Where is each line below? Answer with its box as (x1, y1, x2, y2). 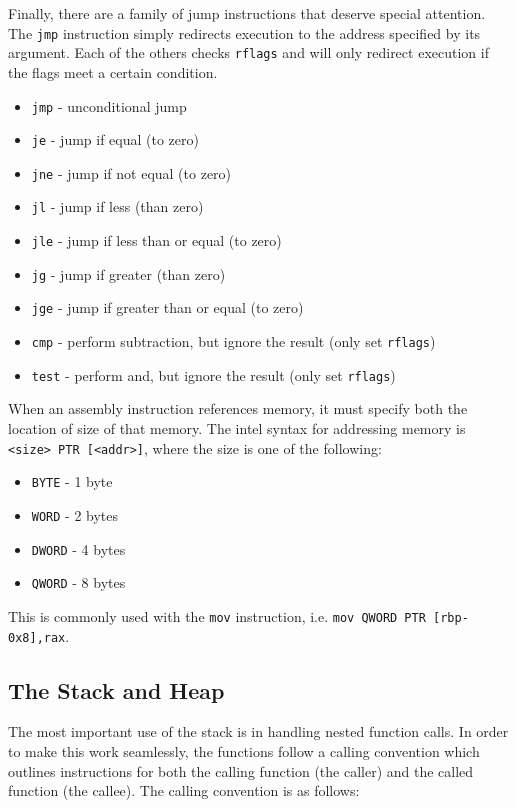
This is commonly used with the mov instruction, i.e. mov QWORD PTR (8, 605, 426, 626)
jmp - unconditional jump (31, 95, 187, 116)
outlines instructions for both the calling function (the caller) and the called (8, 760, 474, 781)
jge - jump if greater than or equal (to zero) (31, 297, 304, 318)
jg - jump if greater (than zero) (31, 263, 226, 284)
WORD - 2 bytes (31, 504, 119, 525)
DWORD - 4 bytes (31, 538, 126, 559)
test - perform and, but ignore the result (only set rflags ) (31, 364, 396, 385)
